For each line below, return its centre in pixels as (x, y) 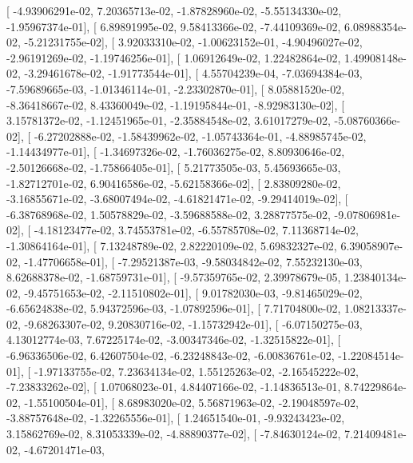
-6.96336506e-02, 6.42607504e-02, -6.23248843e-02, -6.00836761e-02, (171, 355)
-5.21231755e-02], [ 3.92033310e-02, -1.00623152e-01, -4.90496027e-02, (193, 42)
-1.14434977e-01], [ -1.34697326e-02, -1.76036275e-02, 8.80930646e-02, (176, 152)
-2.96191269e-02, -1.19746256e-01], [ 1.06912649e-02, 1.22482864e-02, (174, 57)
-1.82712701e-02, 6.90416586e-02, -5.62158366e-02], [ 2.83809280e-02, (174, 183)
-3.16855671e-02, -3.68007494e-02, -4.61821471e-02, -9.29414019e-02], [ (177, 199)
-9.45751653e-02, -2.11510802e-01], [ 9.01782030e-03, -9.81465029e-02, (193, 292)
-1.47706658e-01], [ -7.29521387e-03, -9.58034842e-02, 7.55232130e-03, (193, 261)
